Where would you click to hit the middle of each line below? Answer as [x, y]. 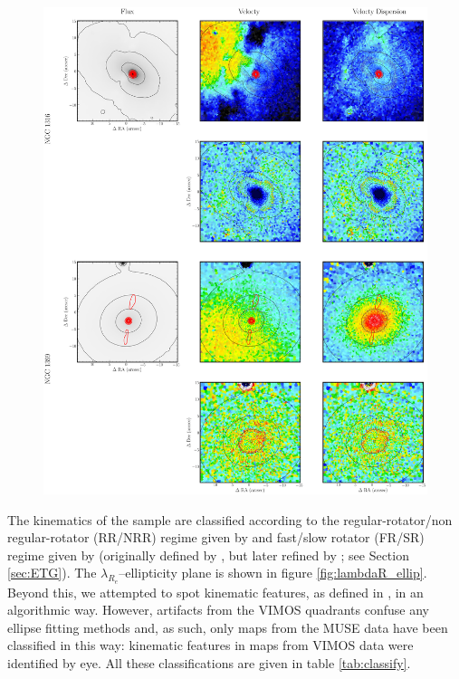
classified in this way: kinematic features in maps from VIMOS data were [210, 645]
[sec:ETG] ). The [52, 573]
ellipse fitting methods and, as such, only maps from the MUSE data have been [228, 627]
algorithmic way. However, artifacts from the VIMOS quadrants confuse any [218, 610]
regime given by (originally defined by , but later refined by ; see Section [208, 555]
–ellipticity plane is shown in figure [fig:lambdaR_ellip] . [273, 573]
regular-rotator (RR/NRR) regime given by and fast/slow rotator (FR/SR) [216, 537]
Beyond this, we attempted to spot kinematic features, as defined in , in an [215, 592]
